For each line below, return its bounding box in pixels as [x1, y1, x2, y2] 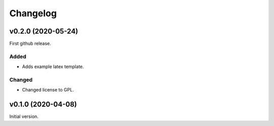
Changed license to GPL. [22, 87, 74, 93]
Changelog [9, 8, 57, 19]
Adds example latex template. [22, 64, 84, 70]
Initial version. [9, 113, 39, 119]
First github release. [9, 41, 51, 47]
